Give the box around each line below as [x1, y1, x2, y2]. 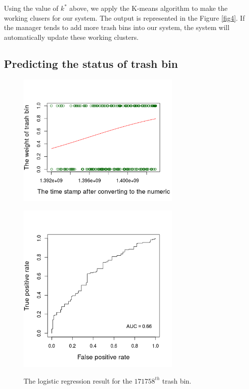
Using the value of [4, 3, 58, 13]
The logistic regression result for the [24, 375, 132, 386]
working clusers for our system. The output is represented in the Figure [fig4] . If [4, 12, 245, 23]
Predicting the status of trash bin [4, 56, 178, 71]
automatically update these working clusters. [4, 31, 139, 42]
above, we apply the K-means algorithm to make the [69, 3, 228, 13]
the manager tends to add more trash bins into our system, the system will [4, 22, 230, 32]
